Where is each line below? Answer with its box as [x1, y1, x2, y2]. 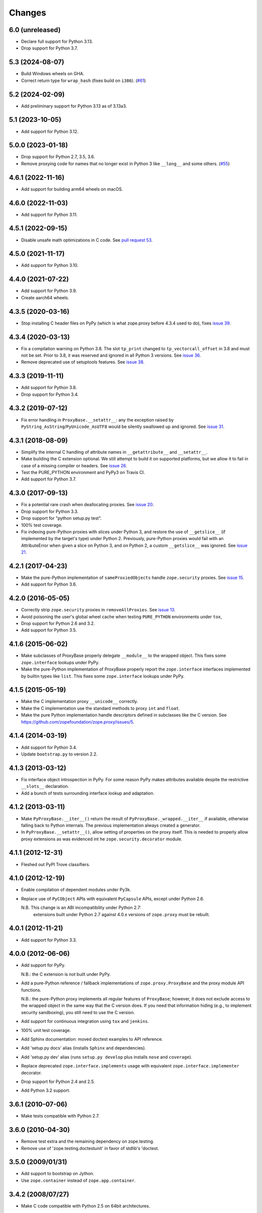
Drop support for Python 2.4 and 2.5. [21, 1079, 95, 1084]
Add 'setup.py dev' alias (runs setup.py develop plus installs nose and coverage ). [21, 1054, 193, 1060]
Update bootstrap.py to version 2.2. [21, 751, 98, 757]
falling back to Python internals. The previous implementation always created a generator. [21, 822, 201, 828]
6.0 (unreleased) [9, 26, 61, 34]
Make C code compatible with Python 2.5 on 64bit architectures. [21, 1203, 150, 1209]
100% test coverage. [21, 522, 63, 528]
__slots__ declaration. [21, 784, 69, 789]
